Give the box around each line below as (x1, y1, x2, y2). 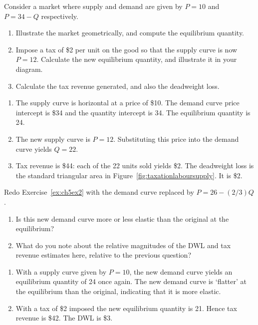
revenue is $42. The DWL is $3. (15, 313, 113, 323)
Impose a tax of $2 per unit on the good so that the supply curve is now (15, 44, 238, 54)
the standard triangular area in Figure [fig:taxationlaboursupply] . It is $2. (15, 170, 243, 180)
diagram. (15, 63, 43, 74)
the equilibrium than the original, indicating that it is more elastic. (15, 286, 221, 297)
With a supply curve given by (15, 266, 107, 277)
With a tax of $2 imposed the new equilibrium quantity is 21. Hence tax (15, 303, 237, 313)
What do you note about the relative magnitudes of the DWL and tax (15, 240, 231, 250)
